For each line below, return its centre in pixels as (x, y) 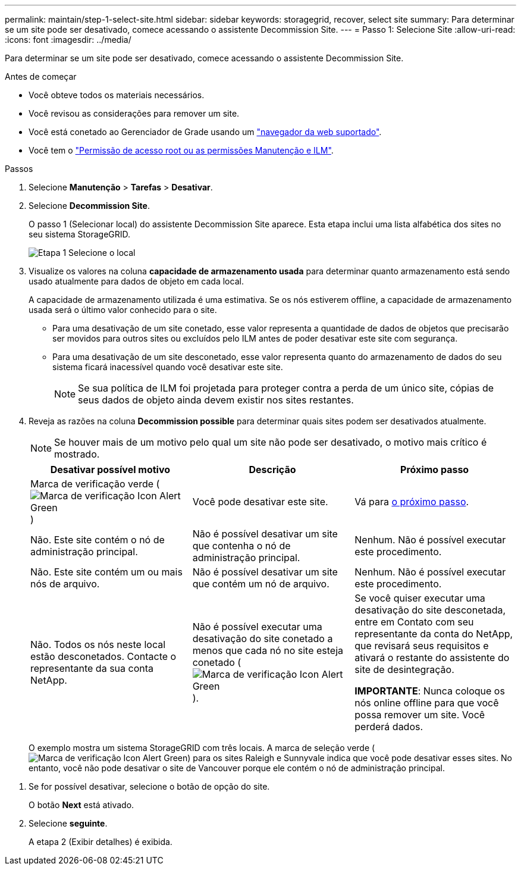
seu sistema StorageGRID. (80, 234)
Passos (19, 169)
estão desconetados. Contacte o (103, 656)
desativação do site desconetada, (430, 610)
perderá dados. (389, 727)
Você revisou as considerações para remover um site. (134, 113)
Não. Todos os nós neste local (98, 644)
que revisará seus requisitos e (422, 646)
